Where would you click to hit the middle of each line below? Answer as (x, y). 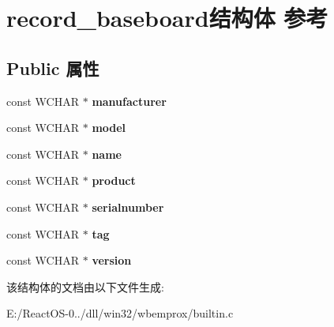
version (112, 260)
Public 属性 (53, 68)
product (114, 180)
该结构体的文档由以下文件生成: (85, 286)
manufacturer (129, 101)
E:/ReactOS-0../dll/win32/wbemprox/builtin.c (120, 313)
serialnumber (128, 207)
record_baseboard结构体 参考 (167, 18)
